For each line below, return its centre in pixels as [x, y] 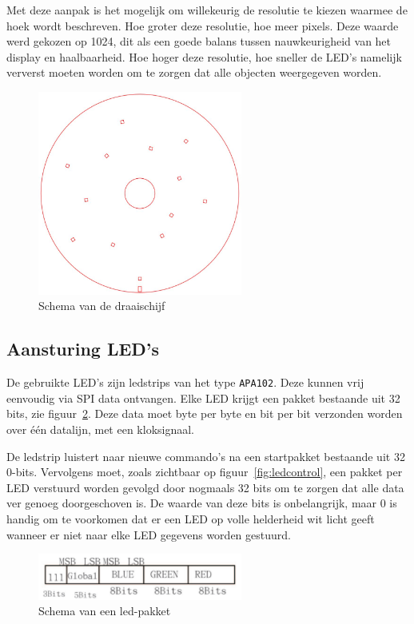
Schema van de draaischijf [102, 306]
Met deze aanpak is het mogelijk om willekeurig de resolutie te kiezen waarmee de [207, 10]
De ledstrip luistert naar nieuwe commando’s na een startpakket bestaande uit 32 [206, 456]
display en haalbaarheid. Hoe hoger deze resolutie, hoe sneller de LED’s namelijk [204, 56]
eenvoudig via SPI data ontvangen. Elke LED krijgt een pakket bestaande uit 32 [203, 397]
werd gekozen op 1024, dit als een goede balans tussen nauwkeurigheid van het [199, 41]
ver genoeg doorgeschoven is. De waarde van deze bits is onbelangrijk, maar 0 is [202, 503]
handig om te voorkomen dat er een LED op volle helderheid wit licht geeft [191, 518]
